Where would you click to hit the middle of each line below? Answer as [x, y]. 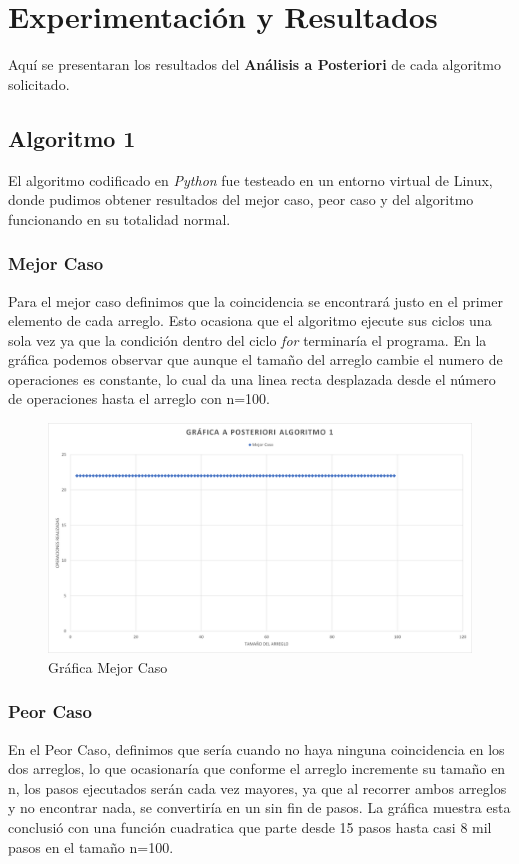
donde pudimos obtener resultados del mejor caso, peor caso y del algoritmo [241, 199]
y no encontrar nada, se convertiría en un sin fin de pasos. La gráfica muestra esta [259, 807]
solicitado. [39, 83]
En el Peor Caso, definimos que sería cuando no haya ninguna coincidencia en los [256, 748]
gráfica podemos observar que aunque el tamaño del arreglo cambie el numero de [255, 359]
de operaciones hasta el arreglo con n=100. [139, 398]
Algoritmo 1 [72, 137]
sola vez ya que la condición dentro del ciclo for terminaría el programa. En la [247, 339]
